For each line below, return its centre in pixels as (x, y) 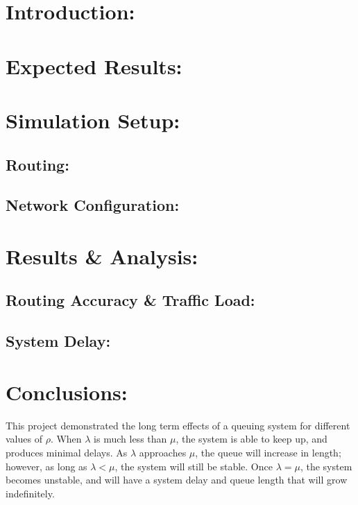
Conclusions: (67, 392)
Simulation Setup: (93, 120)
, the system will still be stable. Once (194, 466)
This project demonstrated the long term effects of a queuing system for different (178, 425)
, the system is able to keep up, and (252, 439)
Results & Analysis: (102, 256)
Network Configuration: (93, 205)
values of (24, 439)
